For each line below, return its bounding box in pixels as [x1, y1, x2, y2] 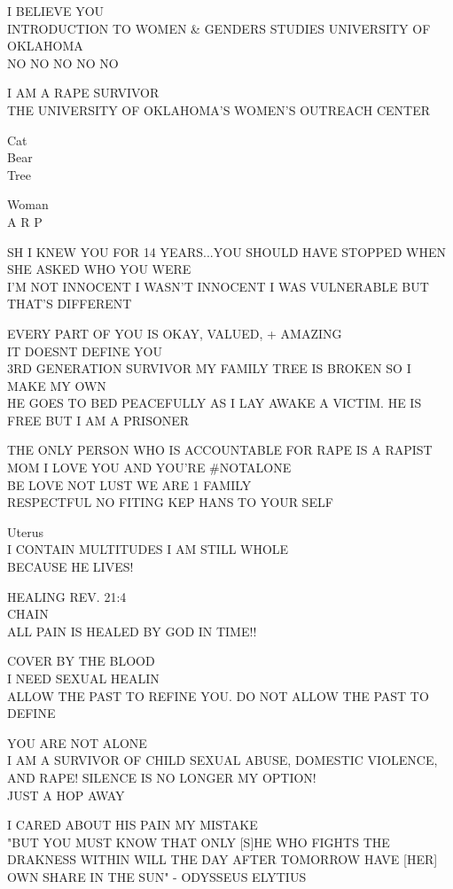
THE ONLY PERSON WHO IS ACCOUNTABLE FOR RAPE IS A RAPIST [7, 441, 433, 459]
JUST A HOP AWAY [7, 785, 125, 804]
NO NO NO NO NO [7, 53, 119, 72]
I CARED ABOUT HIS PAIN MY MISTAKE [7, 815, 258, 834]
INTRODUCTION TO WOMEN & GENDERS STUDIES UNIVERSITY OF [7, 19, 431, 37]
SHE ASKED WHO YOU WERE [7, 260, 191, 278]
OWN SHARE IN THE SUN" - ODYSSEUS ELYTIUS [7, 867, 307, 885]
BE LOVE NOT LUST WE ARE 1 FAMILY [7, 475, 252, 494]
